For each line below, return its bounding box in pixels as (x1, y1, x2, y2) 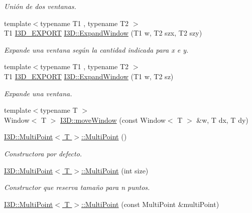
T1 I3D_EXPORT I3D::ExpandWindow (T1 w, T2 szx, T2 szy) (4, 28, 202, 38)
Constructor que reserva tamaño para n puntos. (4, 182, 150, 192)
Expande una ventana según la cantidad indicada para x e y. (4, 44, 189, 55)
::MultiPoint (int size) (81, 165, 149, 175)
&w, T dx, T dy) (196, 114, 248, 125)
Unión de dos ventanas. (4, 1, 76, 11)
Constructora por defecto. (4, 148, 82, 158)
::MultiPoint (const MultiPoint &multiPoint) (81, 198, 219, 209)
